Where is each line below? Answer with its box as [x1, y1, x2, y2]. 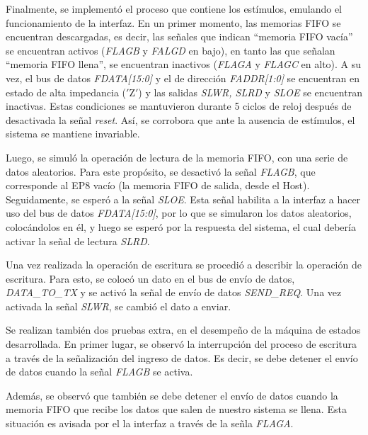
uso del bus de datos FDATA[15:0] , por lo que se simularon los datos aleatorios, [6, 205, 352, 220]
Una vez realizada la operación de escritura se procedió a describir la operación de [6, 257, 362, 272]
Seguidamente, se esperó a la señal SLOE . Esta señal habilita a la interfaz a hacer [6, 191, 361, 206]
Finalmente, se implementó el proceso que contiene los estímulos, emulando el [6, 1, 342, 16]
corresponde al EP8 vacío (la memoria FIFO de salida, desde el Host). [6, 178, 310, 193]
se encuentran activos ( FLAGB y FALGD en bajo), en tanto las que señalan [6, 43, 335, 57]
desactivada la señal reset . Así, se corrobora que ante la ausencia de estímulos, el [6, 112, 355, 127]
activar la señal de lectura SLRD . [6, 233, 150, 248]
